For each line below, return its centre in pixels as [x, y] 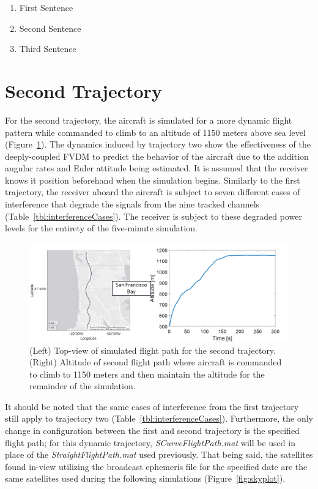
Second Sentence [50, 28]
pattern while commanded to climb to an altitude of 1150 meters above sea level [155, 132]
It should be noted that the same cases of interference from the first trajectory [152, 406]
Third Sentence [48, 49]
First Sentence [46, 7]
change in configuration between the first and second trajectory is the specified [152, 431]
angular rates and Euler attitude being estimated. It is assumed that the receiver [157, 168]
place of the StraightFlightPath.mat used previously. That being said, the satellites [159, 454]
